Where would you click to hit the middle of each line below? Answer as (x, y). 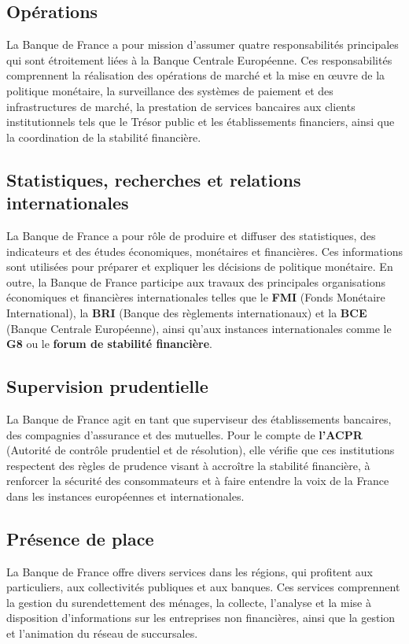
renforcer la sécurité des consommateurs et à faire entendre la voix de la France (198, 481)
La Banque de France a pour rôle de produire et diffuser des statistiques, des (191, 235)
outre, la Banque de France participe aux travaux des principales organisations (196, 281)
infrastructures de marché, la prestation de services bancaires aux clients (181, 106)
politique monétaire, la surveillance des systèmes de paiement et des (170, 90)
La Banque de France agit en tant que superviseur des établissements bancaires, (199, 418)
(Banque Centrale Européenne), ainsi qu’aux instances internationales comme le (199, 328)
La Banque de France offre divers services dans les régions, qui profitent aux (190, 571)
